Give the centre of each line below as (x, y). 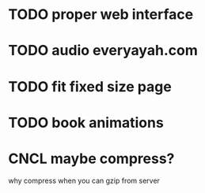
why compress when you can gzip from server (84, 180)
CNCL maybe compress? (91, 158)
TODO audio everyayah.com (103, 51)
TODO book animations (86, 122)
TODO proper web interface (101, 15)
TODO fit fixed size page (90, 86)
